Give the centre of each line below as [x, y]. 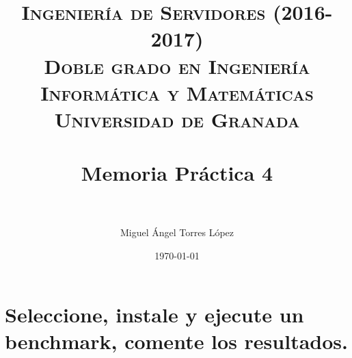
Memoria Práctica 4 [177, 173]
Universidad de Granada [177, 119]
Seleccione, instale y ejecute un [154, 314]
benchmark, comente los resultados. [176, 341]
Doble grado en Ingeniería [177, 65]
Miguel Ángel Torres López [177, 232]
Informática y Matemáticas [177, 92]
